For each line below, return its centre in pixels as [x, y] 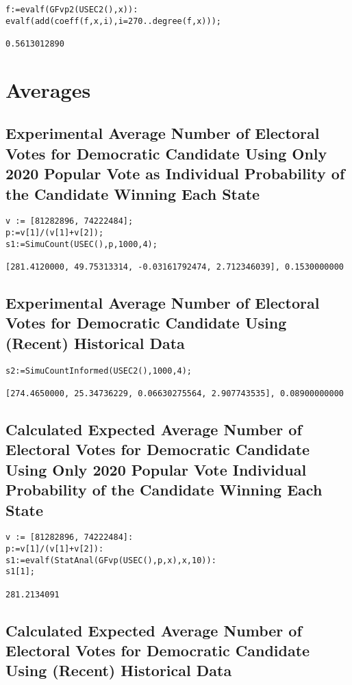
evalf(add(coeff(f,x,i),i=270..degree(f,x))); [113, 21]
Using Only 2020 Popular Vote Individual [156, 469]
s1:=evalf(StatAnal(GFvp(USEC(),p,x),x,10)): [111, 560]
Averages [48, 89]
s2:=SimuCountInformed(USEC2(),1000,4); [99, 371]
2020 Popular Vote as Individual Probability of [175, 173]
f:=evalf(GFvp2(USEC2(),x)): [72, 10]
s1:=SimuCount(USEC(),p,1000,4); [81, 244]
